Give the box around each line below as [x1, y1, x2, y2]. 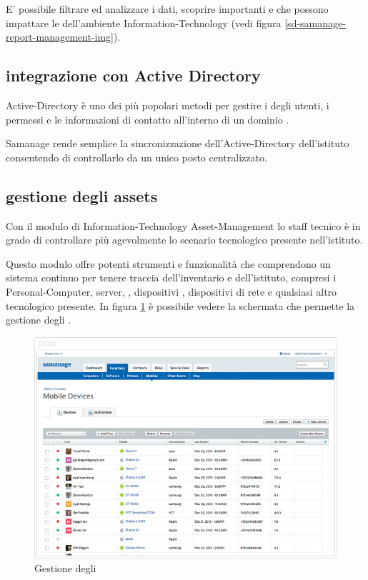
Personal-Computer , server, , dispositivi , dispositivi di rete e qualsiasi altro [6, 284, 337, 299]
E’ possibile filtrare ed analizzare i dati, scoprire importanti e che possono [6, 1, 329, 16]
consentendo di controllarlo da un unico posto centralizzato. [6, 149, 267, 164]
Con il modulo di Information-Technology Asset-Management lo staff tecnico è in [6, 218, 361, 233]
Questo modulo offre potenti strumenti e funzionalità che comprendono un [6, 256, 331, 271]
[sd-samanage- [284, 15, 346, 30]
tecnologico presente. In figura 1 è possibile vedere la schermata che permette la [6, 298, 355, 313]
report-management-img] [6, 29, 114, 44]
